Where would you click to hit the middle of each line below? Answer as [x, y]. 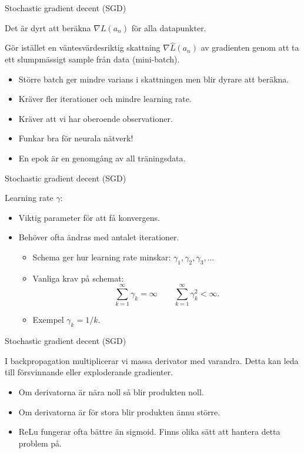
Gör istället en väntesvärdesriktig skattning [83, 47]
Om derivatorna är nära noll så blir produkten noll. [111, 392]
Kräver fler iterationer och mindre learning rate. [105, 99]
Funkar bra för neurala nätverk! [76, 138]
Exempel [48, 320]
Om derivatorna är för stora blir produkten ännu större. [119, 411]
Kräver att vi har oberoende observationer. [96, 118]
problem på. [40, 443]
